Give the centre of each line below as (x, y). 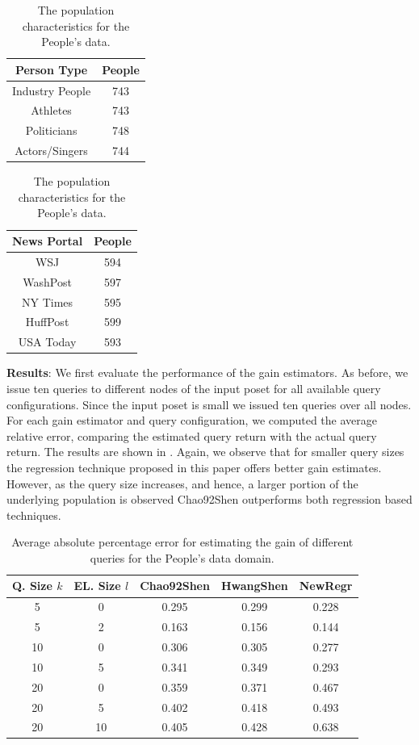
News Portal (48, 241)
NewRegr (326, 586)
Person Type (51, 69)
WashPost (47, 281)
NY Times (48, 301)
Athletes (51, 110)
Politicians (51, 130)
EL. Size (97, 586)
